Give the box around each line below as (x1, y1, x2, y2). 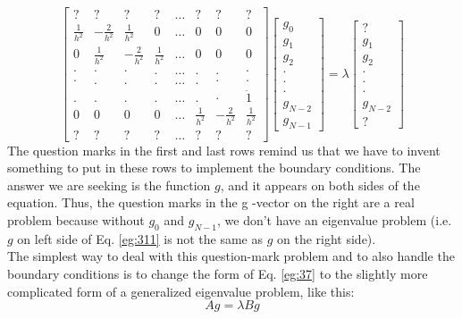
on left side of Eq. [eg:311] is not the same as (17, 229, 264, 248)
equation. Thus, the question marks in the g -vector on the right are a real (7, 193, 415, 212)
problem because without (7, 211, 145, 230)
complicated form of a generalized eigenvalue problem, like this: (7, 281, 355, 300)
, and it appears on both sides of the (220, 175, 420, 194)
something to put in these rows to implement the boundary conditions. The (7, 158, 421, 177)
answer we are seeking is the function (7, 175, 211, 194)
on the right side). (277, 229, 376, 248)
